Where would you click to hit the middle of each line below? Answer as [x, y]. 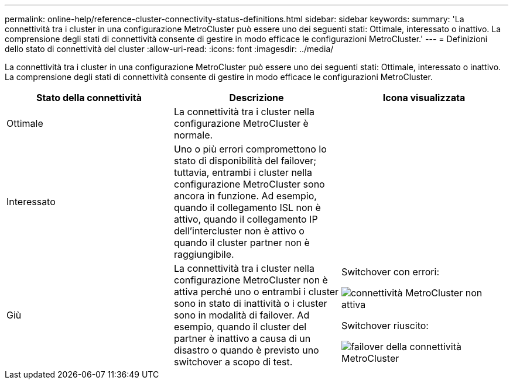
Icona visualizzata [424, 98]
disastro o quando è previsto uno [246, 350]
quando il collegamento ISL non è [247, 207]
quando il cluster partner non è [242, 243]
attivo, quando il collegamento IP [246, 219]
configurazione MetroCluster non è [251, 280]
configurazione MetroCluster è [241, 123]
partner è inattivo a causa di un [242, 338]
